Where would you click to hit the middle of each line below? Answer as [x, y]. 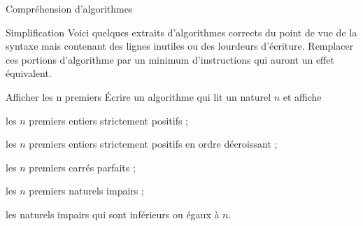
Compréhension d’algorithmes [69, 8]
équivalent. [29, 73]
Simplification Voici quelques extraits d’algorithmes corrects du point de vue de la [181, 32]
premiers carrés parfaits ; [82, 167]
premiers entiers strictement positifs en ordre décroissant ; [153, 144]
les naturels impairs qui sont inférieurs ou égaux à [113, 214]
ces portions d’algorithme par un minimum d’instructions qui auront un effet [170, 59]
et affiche [302, 96]
